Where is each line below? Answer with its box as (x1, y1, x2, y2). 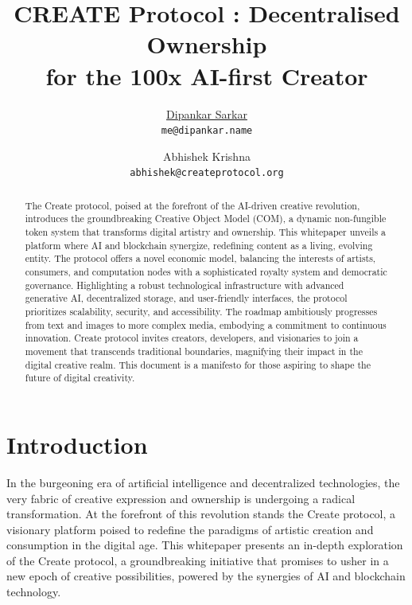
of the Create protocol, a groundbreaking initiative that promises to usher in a (6, 552, 389, 568)
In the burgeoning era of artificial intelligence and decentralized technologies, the (6, 474, 400, 490)
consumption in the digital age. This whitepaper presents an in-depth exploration (6, 537, 403, 553)
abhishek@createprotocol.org (130, 167, 284, 179)
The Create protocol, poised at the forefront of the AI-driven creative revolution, (25, 198, 360, 212)
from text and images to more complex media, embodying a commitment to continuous (25, 318, 387, 331)
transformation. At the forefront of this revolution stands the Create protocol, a (6, 505, 396, 522)
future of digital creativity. (25, 371, 135, 384)
